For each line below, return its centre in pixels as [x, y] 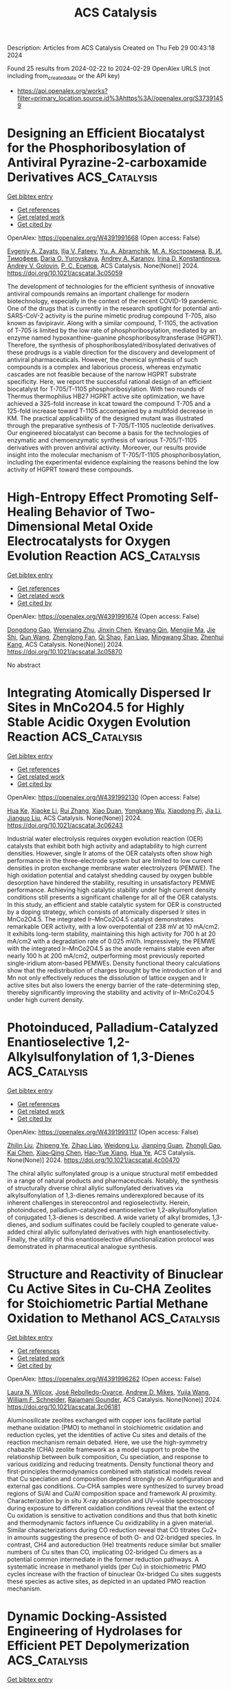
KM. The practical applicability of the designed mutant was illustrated [106, 418]
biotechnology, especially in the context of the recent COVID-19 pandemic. [113, 301]
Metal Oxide [118, 527]
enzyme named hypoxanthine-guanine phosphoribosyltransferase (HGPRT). [115, 337]
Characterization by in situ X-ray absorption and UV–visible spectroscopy [111, 1500]
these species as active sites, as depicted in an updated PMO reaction [107, 1581]
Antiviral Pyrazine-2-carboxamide [107, 163]
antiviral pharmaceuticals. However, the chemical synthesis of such [102, 359]
